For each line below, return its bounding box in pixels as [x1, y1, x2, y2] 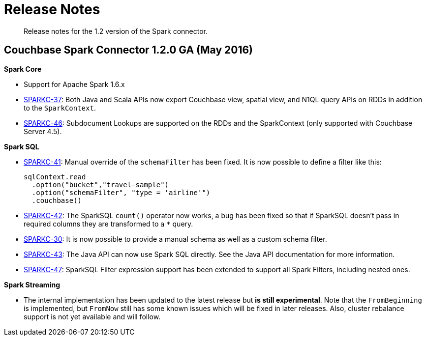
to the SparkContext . [24, 103, 96, 112]
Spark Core [4, 64, 42, 73]
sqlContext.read [24, 172, 86, 181]
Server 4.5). [24, 127, 62, 136]
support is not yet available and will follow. [24, 312, 161, 321]
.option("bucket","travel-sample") [31, 180, 169, 189]
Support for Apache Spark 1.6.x [24, 80, 125, 88]
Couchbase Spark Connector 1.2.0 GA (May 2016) [4, 44, 253, 57]
